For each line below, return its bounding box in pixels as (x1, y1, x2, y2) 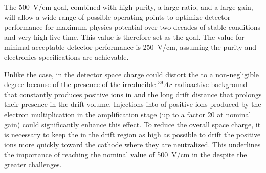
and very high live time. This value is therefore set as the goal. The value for (4, 31, 245, 42)
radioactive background (174, 79, 248, 90)
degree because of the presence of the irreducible (4, 79, 156, 90)
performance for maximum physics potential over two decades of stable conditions (4, 21, 261, 32)
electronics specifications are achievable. (4, 51, 129, 62)
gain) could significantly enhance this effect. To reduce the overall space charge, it (4, 119, 261, 129)
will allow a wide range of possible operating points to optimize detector (4, 11, 231, 22)
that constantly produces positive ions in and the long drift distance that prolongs (4, 89, 262, 99)
